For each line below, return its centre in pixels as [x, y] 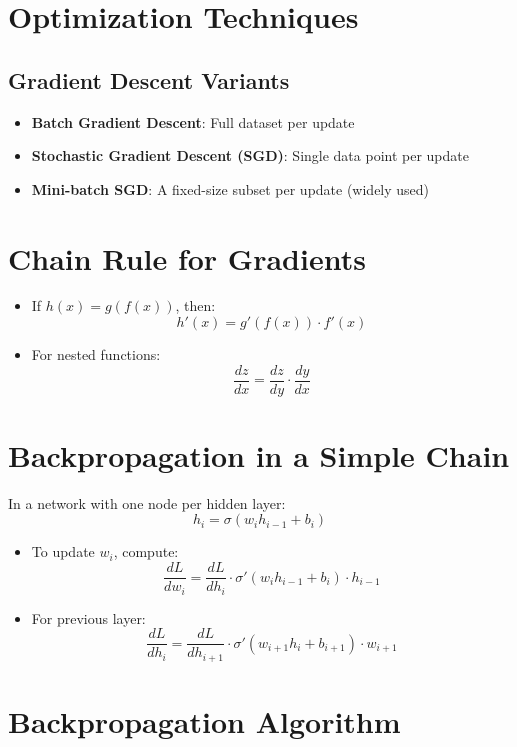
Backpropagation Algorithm [204, 720]
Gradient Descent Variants [149, 79]
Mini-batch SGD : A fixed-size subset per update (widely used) [230, 188]
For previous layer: [88, 617]
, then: [195, 305]
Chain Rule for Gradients [187, 257]
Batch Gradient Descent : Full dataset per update [193, 121]
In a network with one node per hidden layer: [147, 502]
